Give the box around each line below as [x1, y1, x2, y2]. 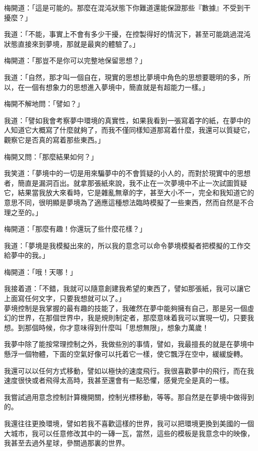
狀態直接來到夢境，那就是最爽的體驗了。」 [4, 38, 139, 49]
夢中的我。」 [10, 250, 49, 260]
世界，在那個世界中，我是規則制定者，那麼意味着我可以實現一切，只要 [17, 312, 247, 323]
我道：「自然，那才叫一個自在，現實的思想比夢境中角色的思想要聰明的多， [4, 72, 244, 82]
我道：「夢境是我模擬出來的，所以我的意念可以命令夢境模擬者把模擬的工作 [4, 240, 244, 250]
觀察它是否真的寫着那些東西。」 [4, 134, 105, 145]
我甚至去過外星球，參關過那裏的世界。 [4, 438, 129, 448]
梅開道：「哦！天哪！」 [4, 266, 77, 277]
